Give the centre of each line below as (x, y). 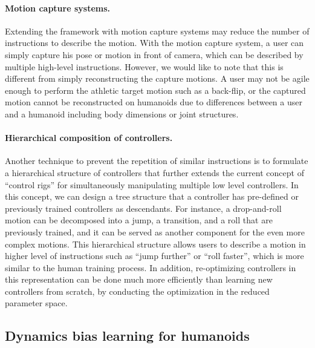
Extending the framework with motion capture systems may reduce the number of (157, 31)
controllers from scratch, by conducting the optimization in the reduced (137, 291)
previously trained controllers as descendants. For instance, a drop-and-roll (143, 208)
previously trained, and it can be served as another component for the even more (155, 231)
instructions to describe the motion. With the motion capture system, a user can (154, 43)
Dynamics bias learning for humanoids (127, 336)
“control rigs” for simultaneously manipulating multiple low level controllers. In (152, 184)
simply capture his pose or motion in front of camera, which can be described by (154, 54)
